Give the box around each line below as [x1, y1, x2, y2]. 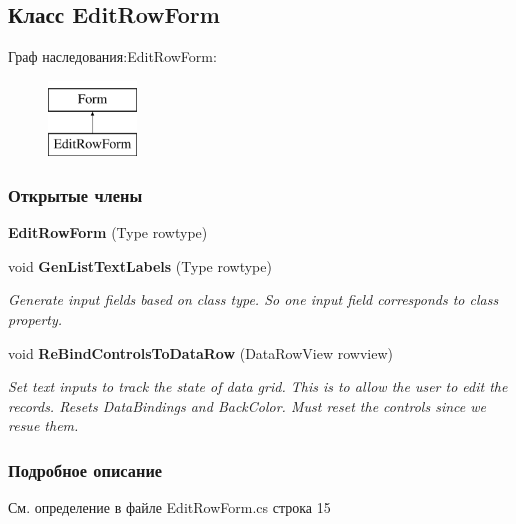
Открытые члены [8, 182, 143, 207]
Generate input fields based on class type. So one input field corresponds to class [8, 289, 499, 310]
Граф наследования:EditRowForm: [8, 46, 217, 67]
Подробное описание [8, 457, 163, 482]
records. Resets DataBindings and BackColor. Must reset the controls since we [8, 395, 486, 416]
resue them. [8, 415, 79, 436]
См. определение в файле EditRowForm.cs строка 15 [8, 497, 331, 518]
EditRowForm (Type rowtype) [8, 222, 208, 243]
